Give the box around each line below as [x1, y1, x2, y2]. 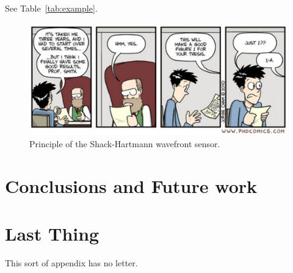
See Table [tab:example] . [5, 2, 98, 14]
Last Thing [5, 221, 99, 246]
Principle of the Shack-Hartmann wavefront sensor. [29, 137, 220, 150]
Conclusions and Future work [5, 173, 258, 198]
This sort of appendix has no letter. [5, 257, 138, 269]
